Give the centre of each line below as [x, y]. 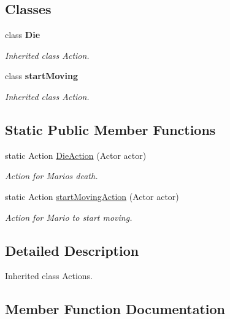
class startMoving [41, 76]
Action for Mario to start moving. [69, 217]
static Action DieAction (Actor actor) [76, 155]
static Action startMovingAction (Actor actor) [92, 196]
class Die [23, 35]
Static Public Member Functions [110, 129]
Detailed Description [72, 250]
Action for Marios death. [52, 176]
